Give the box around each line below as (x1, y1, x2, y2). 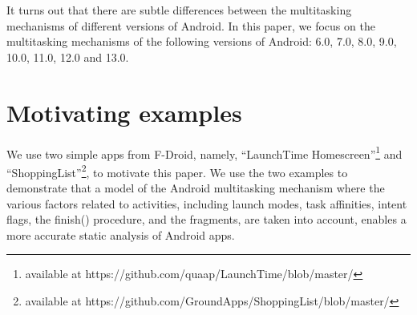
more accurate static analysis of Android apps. (6, 226, 235, 243)
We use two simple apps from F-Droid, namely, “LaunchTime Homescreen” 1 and (6, 143, 403, 162)
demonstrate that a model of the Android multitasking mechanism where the (6, 180, 385, 196)
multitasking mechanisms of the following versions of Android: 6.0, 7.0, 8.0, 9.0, (6, 33, 397, 50)
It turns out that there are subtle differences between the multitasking (6, 2, 352, 18)
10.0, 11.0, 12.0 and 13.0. (6, 48, 129, 65)
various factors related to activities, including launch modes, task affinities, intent (6, 195, 407, 212)
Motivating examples (6, 95, 242, 128)
